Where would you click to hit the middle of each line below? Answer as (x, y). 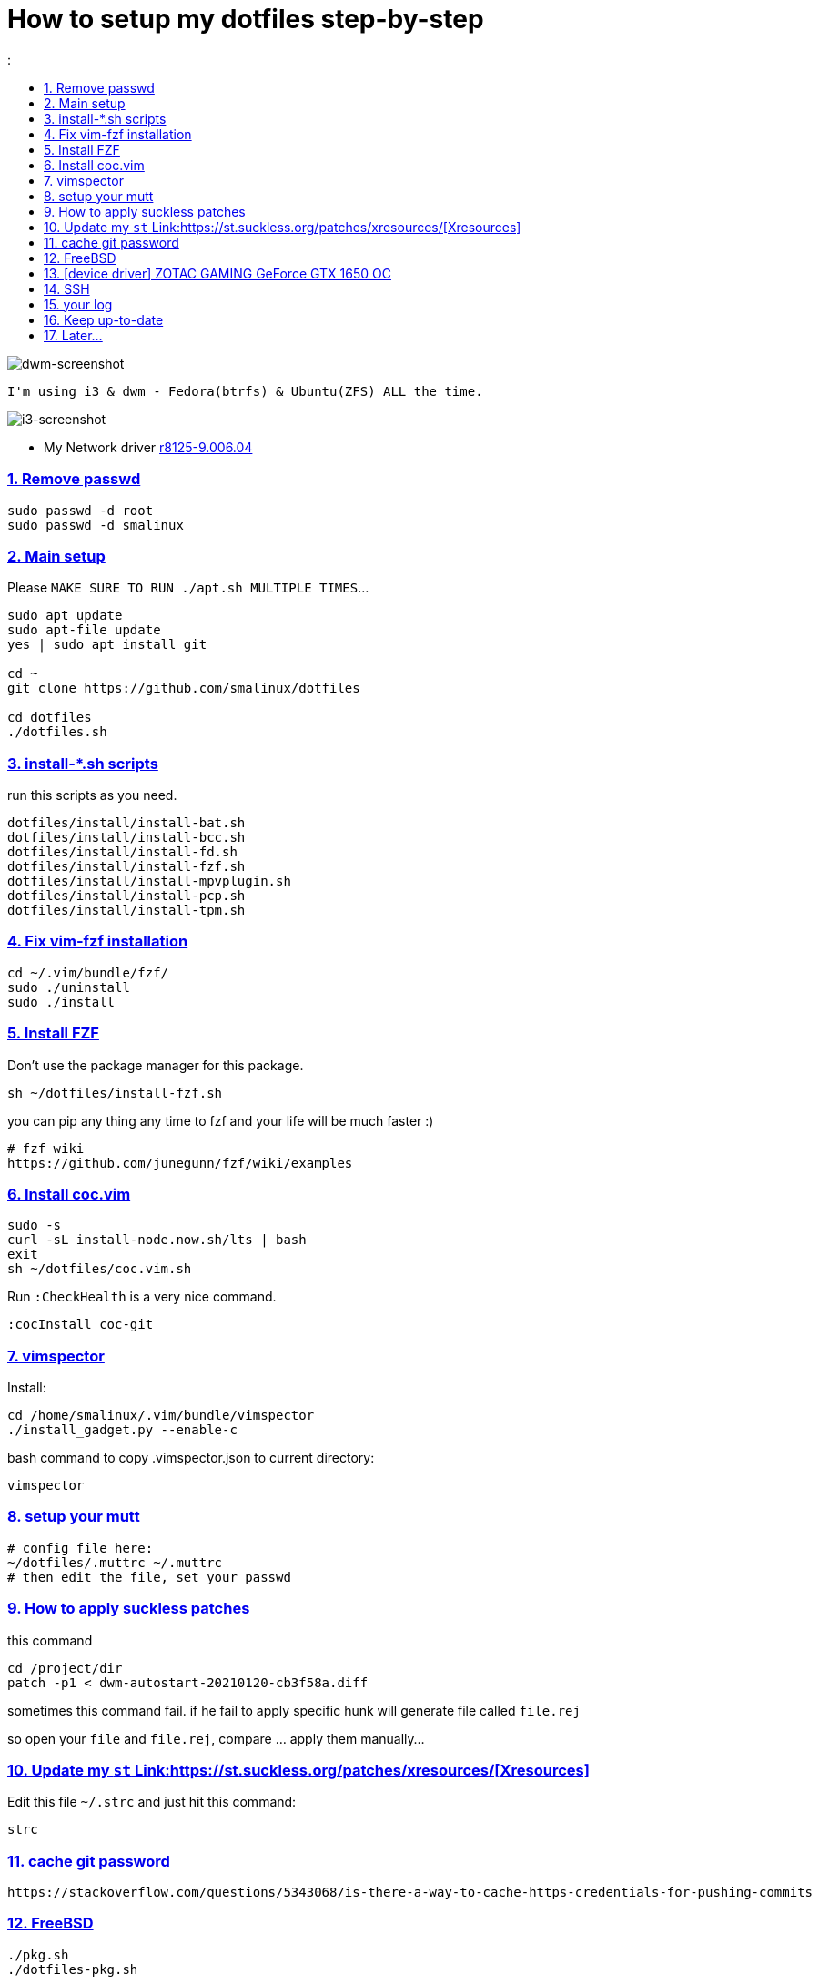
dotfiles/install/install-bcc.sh (126, 837)
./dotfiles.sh (57, 732)
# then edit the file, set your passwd (149, 1577)
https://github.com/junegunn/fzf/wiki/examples (180, 1163)
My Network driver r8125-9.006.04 (148, 447)
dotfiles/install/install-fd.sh (122, 852)
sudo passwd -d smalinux (96, 525)
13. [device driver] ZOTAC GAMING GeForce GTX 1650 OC (217, 273)
